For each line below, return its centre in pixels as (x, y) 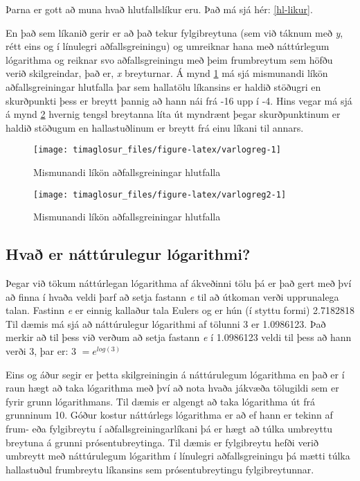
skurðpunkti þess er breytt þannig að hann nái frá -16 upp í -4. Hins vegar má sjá (179, 100)
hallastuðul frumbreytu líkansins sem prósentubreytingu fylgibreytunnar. (160, 469)
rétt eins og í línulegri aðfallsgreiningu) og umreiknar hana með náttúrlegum (168, 46)
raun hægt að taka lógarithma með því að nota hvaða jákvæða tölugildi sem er (172, 388)
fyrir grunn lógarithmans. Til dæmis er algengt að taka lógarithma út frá (160, 401)
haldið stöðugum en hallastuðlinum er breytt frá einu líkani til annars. (155, 127)
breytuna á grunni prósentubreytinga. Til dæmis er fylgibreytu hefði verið (162, 442)
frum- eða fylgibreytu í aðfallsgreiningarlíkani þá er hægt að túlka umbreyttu (169, 428)
